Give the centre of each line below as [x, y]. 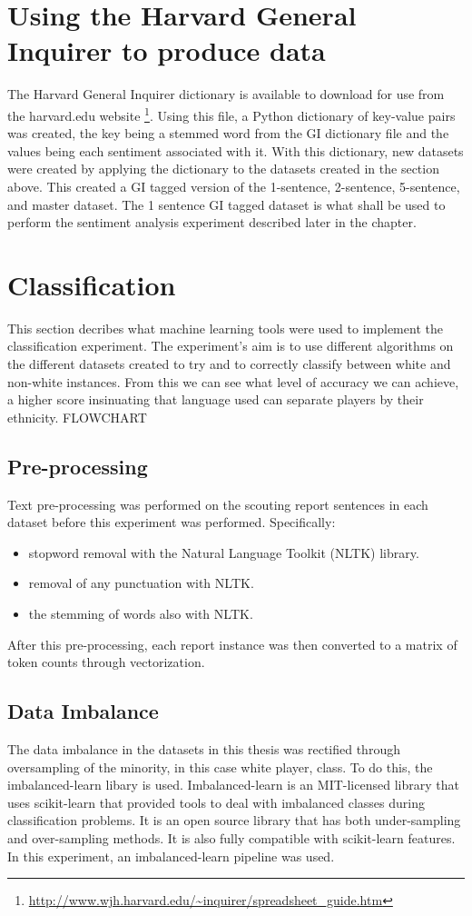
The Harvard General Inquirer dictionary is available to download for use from [226, 94]
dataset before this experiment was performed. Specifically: [172, 522]
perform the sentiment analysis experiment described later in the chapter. [212, 222]
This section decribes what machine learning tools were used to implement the [225, 328]
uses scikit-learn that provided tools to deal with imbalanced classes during [216, 802]
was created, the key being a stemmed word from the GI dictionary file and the [228, 133]
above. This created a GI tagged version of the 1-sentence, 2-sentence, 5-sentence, [234, 186]
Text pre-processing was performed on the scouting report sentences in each [218, 504]
